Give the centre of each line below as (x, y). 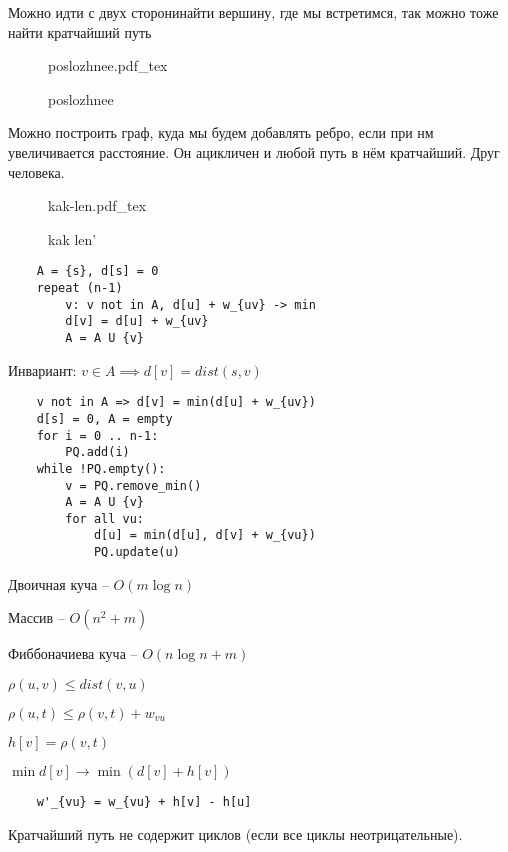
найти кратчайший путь (80, 31)
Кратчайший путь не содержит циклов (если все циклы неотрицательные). (235, 833)
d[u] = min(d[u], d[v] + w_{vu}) (204, 535)
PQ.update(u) (136, 552)
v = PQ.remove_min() (133, 485)
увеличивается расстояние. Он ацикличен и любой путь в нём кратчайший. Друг (254, 151)
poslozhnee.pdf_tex (108, 65)
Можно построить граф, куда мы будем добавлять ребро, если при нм (221, 132)
